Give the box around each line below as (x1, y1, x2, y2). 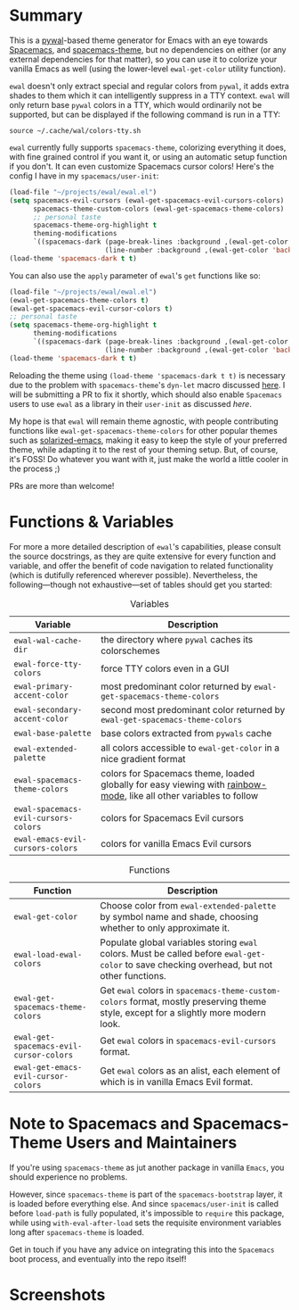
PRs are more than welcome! (9, 480, 115, 491)
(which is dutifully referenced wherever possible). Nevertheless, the (9, 569, 258, 580)
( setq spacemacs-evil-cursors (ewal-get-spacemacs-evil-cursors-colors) (9, 195, 285, 205)
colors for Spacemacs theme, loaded (101, 767, 255, 779)
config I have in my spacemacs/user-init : (9, 170, 159, 181)
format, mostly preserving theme (129, 995, 267, 1007)
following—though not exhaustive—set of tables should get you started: (9, 579, 273, 590)
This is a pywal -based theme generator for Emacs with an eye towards (9, 35, 269, 46)
